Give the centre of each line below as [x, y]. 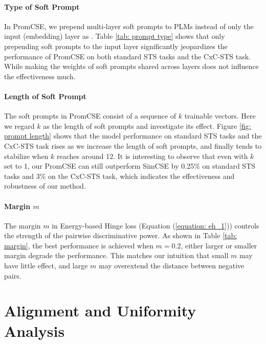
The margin [23, 225]
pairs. [13, 275]
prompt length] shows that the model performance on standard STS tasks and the [133, 136]
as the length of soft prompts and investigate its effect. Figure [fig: [147, 125]
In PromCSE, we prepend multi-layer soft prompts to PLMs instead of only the [129, 26]
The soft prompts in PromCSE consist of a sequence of [90, 116]
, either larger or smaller [219, 245]
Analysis [35, 330]
